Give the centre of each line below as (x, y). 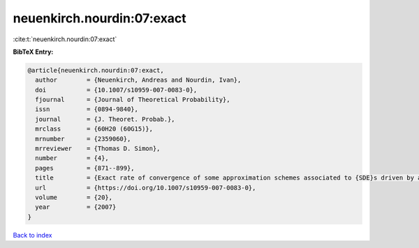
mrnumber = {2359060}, (83, 139)
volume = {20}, (74, 197)
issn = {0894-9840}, (87, 109)
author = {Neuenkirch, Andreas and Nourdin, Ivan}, (138, 80)
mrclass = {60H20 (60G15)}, (94, 129)
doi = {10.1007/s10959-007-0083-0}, (116, 90)
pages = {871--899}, (85, 168)
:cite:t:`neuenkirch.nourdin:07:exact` (65, 39)
